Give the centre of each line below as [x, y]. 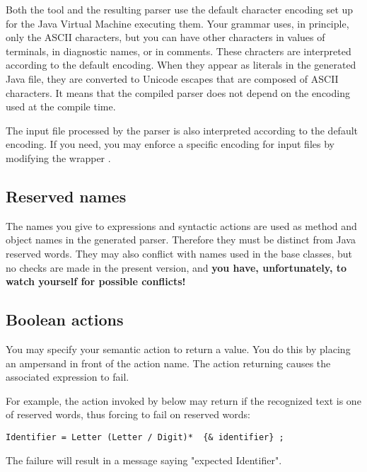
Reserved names [66, 196]
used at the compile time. [61, 107]
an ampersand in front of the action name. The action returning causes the [168, 363]
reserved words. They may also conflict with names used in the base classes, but [179, 253]
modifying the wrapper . [58, 157]
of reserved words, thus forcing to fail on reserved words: [128, 414]
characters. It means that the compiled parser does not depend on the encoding [178, 92]
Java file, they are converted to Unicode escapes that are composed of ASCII [172, 78]
